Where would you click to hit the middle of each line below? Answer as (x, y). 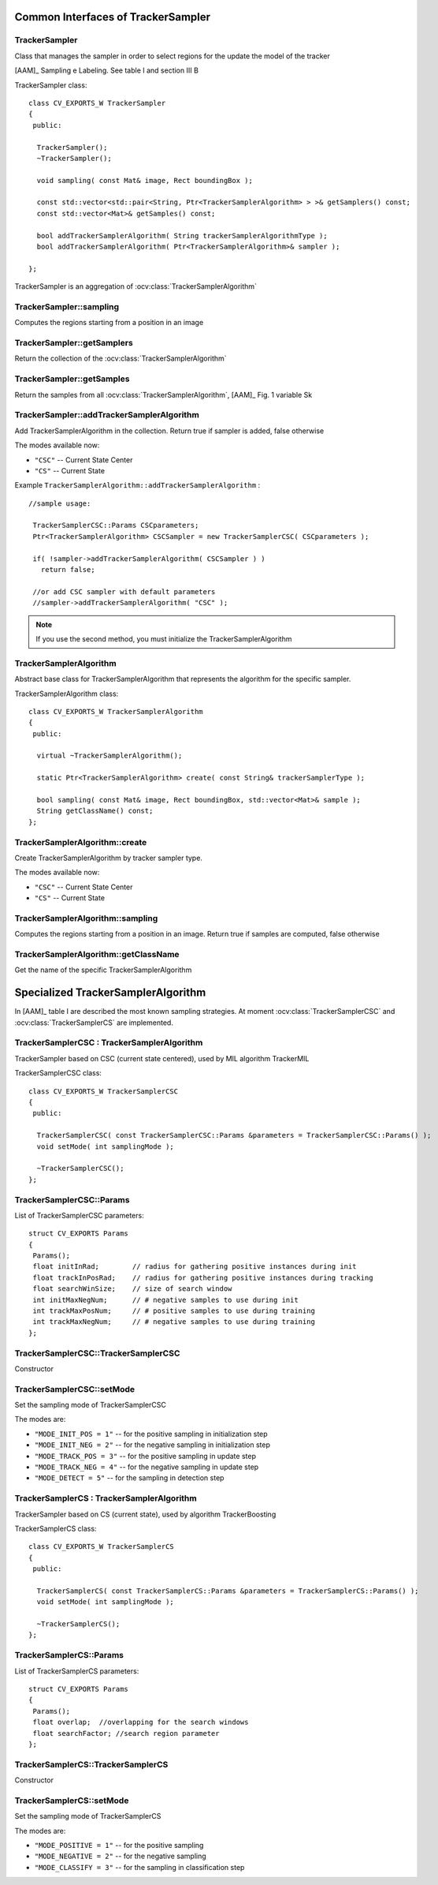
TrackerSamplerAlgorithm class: (67, 694)
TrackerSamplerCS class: (56, 1528)
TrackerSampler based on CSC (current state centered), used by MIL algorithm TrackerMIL (162, 1058)
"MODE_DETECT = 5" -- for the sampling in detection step (129, 1478)
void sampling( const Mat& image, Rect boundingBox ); (145, 180)
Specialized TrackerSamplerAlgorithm (110, 993)
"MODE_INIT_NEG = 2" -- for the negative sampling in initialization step (152, 1445)
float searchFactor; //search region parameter (126, 1733)
